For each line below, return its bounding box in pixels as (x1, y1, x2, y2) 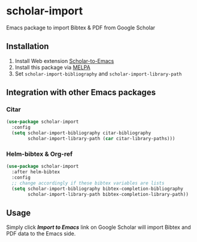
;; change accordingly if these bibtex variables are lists (11, 180, 165, 186)
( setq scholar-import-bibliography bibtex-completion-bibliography (11, 186, 184, 192)
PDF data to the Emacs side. (6, 230, 76, 237)
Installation (6, 41, 49, 52)
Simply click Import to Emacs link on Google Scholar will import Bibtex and (6, 223, 192, 231)
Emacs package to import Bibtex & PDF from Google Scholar (6, 24, 156, 31)
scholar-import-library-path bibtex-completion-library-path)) (28, 191, 189, 197)
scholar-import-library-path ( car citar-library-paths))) (28, 136, 175, 142)
